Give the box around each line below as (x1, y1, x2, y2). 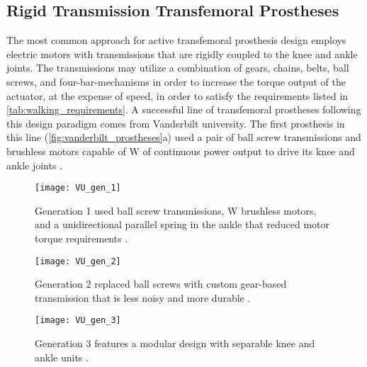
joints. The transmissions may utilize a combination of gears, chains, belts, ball (6, 60, 349, 75)
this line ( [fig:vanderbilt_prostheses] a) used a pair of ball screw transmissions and (6, 130, 361, 145)
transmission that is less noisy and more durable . (35, 290, 251, 305)
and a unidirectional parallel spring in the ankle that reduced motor (35, 217, 330, 232)
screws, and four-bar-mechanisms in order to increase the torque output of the (6, 74, 346, 89)
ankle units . (35, 349, 89, 364)
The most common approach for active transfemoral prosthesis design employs (6, 33, 346, 47)
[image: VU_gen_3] (35, 315, 121, 326)
